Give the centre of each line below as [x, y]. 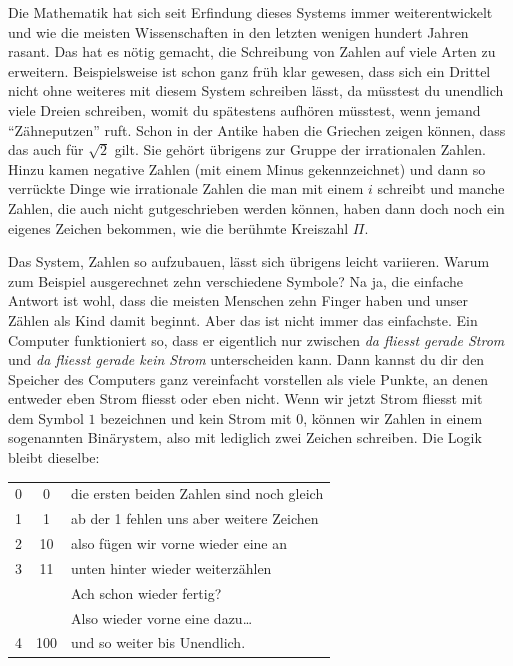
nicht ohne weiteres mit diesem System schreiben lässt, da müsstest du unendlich [256, 90]
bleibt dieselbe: [54, 457]
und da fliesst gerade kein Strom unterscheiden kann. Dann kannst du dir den [246, 359]
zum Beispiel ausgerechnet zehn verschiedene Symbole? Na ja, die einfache [236, 280]
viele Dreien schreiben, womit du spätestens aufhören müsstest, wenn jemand [244, 109]
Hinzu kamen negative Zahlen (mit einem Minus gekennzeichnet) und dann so [247, 168]
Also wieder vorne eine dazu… [162, 617]
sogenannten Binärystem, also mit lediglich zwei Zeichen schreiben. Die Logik [245, 437]
